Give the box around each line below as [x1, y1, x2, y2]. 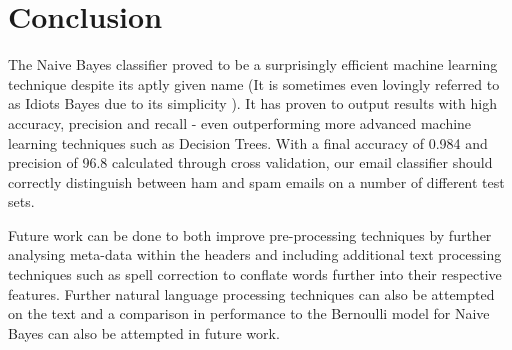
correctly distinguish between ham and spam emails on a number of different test [8, 171, 505, 192]
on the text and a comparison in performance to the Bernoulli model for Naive [8, 303, 490, 324]
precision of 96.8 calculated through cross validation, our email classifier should [8, 152, 493, 173]
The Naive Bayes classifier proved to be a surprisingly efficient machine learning [8, 54, 498, 75]
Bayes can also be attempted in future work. [8, 322, 280, 343]
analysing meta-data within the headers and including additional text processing [8, 244, 502, 265]
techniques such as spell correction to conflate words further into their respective [8, 264, 502, 285]
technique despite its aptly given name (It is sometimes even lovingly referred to [8, 73, 500, 94]
